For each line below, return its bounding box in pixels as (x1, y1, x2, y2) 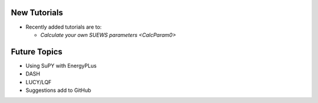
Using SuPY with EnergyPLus (25, 62, 97, 69)
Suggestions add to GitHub (25, 87, 91, 94)
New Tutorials (11, 8, 63, 18)
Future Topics (11, 47, 63, 57)
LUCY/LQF (25, 78, 52, 85)
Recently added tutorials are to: (25, 23, 102, 30)
